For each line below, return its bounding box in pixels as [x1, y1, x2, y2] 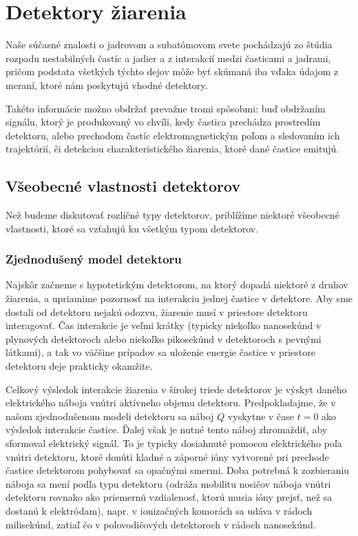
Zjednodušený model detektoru [6, 250, 182, 268]
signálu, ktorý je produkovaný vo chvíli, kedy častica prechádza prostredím [6, 115, 321, 129]
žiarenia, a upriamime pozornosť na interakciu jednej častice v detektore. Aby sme [6, 291, 353, 306]
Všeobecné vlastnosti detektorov [6, 175, 241, 197]
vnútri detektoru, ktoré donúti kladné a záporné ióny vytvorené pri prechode [6, 449, 329, 464]
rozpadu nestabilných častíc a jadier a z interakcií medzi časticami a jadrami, [6, 50, 331, 65]
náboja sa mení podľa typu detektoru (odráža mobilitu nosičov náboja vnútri [6, 476, 331, 490]
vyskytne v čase [227, 408, 295, 423]
